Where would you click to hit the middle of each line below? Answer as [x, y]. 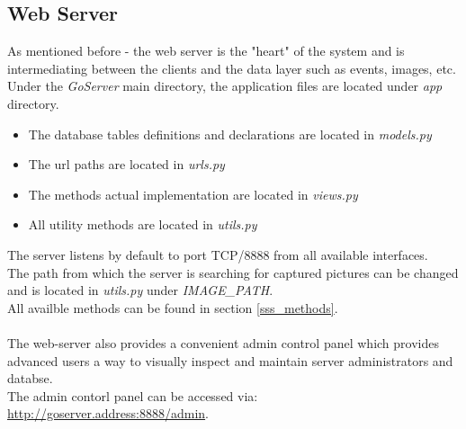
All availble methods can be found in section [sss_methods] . [173, 307]
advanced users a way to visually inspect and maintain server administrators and [230, 360]
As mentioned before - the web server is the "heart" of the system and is [206, 51]
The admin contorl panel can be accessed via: [133, 395]
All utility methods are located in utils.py [143, 224]
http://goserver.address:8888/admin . [108, 413]
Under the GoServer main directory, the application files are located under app [225, 86]
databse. [30, 378]
